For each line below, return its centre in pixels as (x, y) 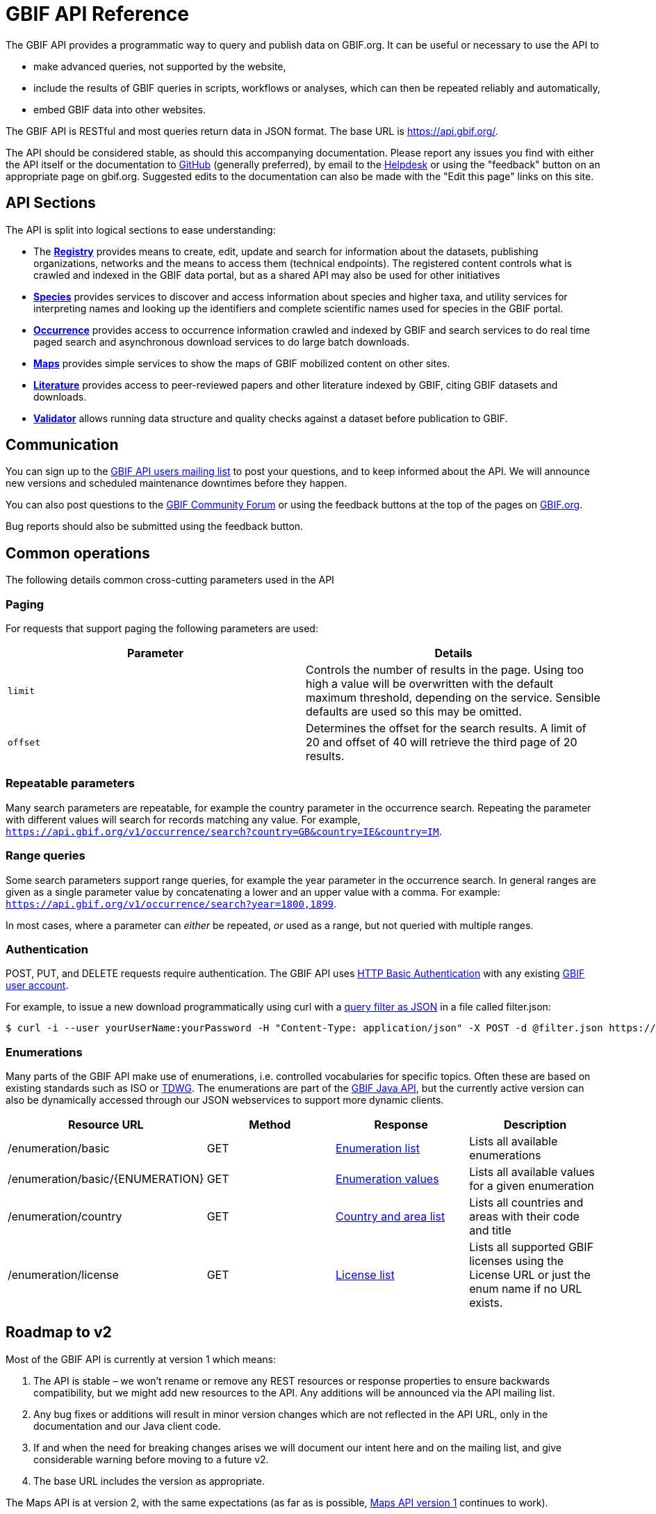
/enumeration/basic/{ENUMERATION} (106, 1179)
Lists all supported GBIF (532, 1247)
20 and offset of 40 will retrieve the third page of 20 (442, 742)
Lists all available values (532, 1172)
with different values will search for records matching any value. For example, (183, 819)
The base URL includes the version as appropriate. (149, 1481)
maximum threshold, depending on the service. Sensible (453, 698)
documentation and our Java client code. (127, 1426)
